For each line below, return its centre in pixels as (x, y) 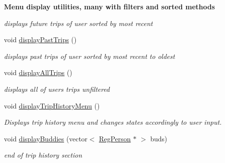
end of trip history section (43, 155)
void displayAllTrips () (38, 72)
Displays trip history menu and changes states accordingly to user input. (113, 122)
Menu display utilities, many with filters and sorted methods (110, 6)
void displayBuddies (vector (46, 138)
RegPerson (115, 138)
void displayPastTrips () (40, 40)
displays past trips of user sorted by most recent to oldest (90, 56)
